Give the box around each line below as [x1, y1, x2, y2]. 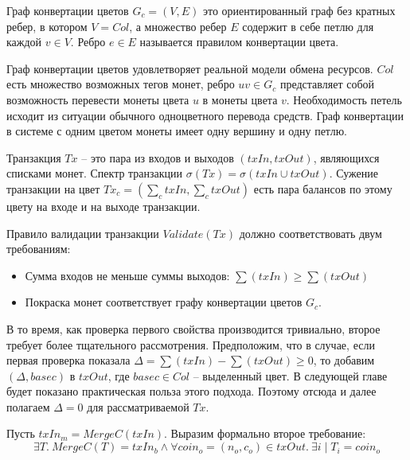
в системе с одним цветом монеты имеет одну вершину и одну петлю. [6, 123, 347, 139]
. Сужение [329, 165, 378, 181]
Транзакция [6, 149, 61, 166]
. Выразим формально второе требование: [164, 425, 366, 442]
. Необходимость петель [286, 91, 402, 107]
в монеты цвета [202, 91, 278, 107]
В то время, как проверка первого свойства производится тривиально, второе [6, 320, 381, 337]
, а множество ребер [129, 18, 227, 34]
